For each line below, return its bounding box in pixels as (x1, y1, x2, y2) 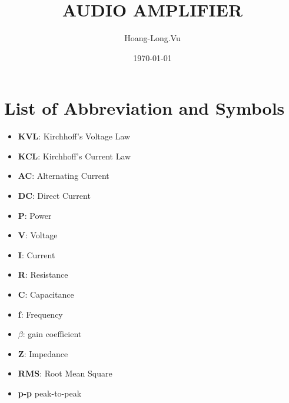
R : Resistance (18, 268, 68, 281)
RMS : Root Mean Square (18, 367, 112, 379)
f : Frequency (18, 308, 63, 320)
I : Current (18, 248, 55, 261)
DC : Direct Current (18, 189, 91, 202)
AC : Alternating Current (18, 169, 109, 182)
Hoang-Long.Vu (124, 32, 181, 44)
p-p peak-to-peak (18, 387, 82, 399)
